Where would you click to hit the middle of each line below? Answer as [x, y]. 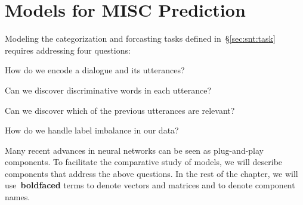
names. [18, 197]
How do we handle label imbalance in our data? [92, 130]
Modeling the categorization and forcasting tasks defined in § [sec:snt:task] [140, 38]
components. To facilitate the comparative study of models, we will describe [144, 162]
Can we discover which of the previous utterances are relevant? [120, 110]
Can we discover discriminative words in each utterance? [108, 90]
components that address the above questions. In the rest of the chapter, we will [151, 173]
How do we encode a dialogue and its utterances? [95, 70]
